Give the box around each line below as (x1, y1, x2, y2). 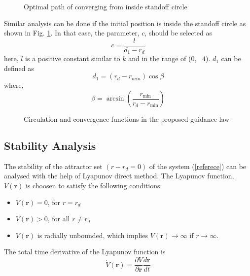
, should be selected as (144, 28, 213, 38)
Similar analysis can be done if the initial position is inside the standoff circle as (4, 18, 246, 28)
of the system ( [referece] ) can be (149, 161, 247, 171)
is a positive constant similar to (25, 53, 120, 64)
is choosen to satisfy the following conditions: (25, 180, 162, 191)
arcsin (106, 95, 124, 103)
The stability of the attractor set (4, 161, 103, 171)
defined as (4, 63, 34, 73)
